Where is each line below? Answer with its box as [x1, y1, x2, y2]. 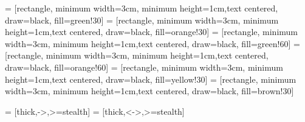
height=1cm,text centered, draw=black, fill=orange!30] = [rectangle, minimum [5, 25, 298, 38]
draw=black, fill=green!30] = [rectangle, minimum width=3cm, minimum [5, 13, 279, 26]
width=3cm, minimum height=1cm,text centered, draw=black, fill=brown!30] [5, 85, 294, 97]
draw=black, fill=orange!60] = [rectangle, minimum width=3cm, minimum [5, 60, 283, 73]
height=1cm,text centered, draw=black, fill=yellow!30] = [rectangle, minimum [5, 72, 296, 85]
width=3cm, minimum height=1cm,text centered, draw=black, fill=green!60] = [5, 37, 300, 50]
